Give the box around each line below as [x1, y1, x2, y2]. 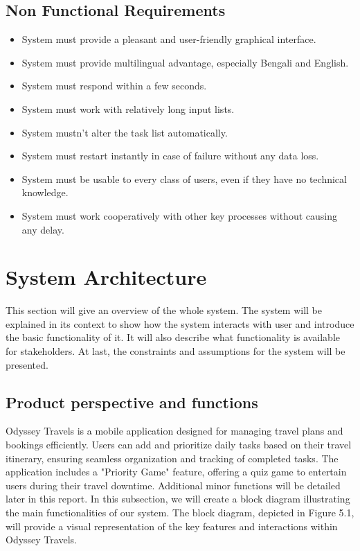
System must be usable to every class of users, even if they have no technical [21, 171, 347, 186]
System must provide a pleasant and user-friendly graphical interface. [21, 32, 316, 46]
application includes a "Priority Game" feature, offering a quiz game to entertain [6, 464, 347, 479]
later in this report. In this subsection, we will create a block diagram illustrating [6, 491, 350, 506]
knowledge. [21, 185, 69, 200]
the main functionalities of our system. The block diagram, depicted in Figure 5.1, [6, 505, 354, 519]
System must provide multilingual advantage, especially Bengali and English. [21, 55, 349, 69]
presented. [6, 357, 48, 371]
